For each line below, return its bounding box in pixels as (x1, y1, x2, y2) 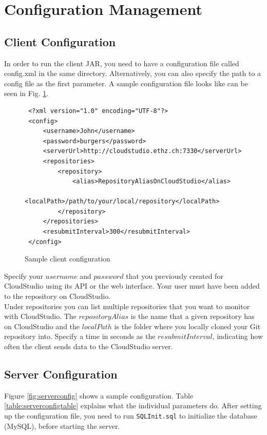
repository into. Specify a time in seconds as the (4, 331, 156, 342)
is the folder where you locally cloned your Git (114, 320, 261, 331)
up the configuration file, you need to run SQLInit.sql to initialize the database (4, 410, 257, 421)
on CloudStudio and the (4, 320, 80, 331)
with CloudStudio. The (4, 311, 77, 321)
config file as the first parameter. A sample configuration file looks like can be (4, 78, 248, 88)
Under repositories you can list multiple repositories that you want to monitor (4, 300, 250, 311)
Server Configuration (4, 366, 118, 382)
